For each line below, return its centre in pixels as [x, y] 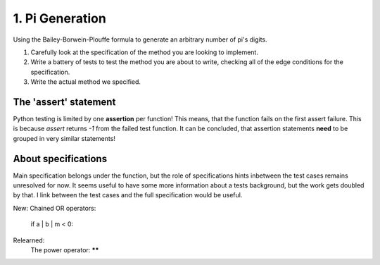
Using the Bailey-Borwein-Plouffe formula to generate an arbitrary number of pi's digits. [140, 39]
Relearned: [29, 240]
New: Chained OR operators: [55, 208]
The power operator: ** [65, 250]
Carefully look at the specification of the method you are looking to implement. [144, 52]
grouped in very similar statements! [64, 138]
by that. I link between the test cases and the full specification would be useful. [128, 195]
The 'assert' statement [64, 102]
